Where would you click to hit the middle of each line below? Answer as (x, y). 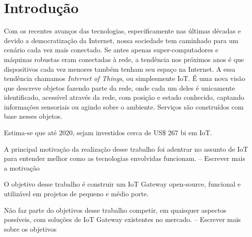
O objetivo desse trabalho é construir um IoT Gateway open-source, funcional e (122, 184)
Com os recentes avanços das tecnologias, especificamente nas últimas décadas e (122, 31)
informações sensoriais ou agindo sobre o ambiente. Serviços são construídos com (124, 106)
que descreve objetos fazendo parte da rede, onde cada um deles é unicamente (119, 87)
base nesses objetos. (33, 116)
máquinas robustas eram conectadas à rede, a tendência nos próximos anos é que (124, 59)
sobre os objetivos (30, 229)
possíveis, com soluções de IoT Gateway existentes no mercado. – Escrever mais (122, 219)
